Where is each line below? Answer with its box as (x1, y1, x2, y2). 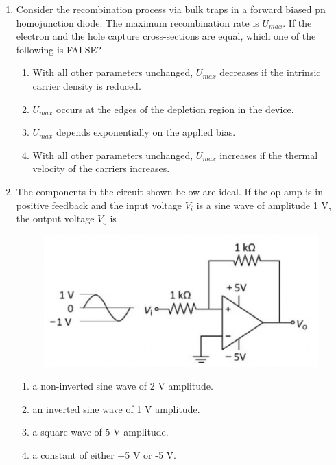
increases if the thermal (219, 147, 318, 162)
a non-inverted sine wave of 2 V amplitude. (32, 379, 213, 393)
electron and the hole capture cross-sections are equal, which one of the (16, 29, 316, 43)
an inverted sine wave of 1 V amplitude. (32, 401, 200, 416)
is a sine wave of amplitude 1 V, (196, 198, 331, 212)
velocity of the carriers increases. (32, 161, 170, 176)
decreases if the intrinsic (219, 65, 321, 80)
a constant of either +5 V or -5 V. (32, 447, 176, 462)
